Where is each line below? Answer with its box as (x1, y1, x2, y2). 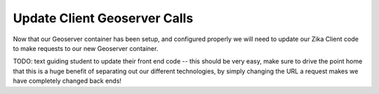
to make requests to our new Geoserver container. (13, 44, 159, 52)
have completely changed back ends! (13, 77, 122, 85)
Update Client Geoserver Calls (13, 10, 194, 26)
